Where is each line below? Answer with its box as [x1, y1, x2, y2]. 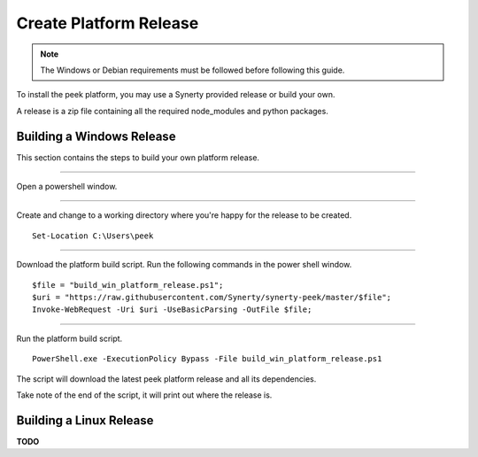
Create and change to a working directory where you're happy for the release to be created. [16, 210, 352, 221]
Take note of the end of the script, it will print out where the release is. [16, 390, 273, 400]
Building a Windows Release [16, 128, 176, 143]
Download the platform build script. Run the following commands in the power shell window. [16, 259, 352, 270]
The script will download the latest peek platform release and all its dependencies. [16, 373, 317, 384]
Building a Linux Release [16, 413, 154, 428]
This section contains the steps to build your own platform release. [16, 151, 260, 163]
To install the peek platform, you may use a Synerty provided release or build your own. [16, 89, 335, 100]
